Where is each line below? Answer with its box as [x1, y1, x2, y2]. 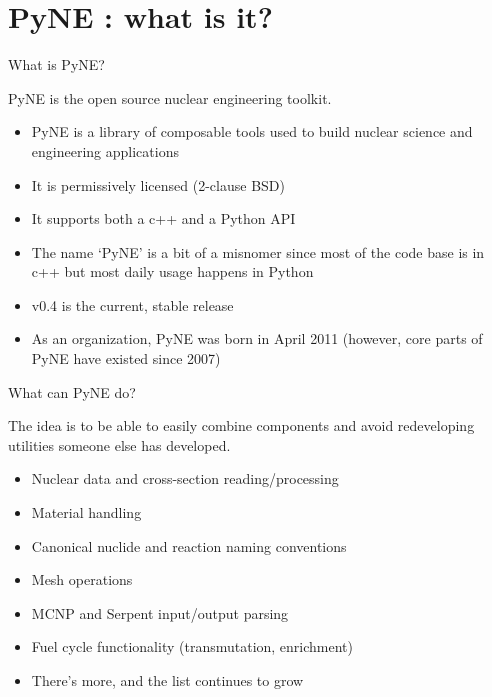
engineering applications [31, 140, 179, 161]
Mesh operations [31, 569, 133, 590]
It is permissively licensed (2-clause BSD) [31, 174, 285, 195]
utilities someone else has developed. [8, 434, 231, 455]
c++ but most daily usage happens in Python [31, 261, 314, 282]
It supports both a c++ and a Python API [31, 208, 296, 229]
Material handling [31, 502, 142, 523]
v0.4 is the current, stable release [31, 294, 234, 315]
